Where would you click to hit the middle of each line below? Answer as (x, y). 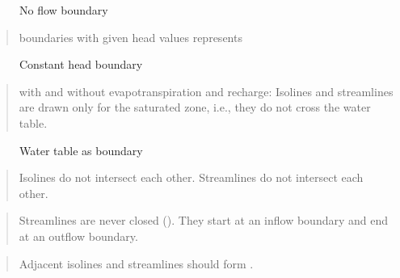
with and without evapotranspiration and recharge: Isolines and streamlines (206, 91)
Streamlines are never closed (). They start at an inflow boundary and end (204, 220)
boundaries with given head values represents (131, 37)
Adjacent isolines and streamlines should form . (136, 263)
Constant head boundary (81, 64)
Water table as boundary (81, 150)
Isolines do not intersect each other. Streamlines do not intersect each (191, 177)
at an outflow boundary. (78, 236)
